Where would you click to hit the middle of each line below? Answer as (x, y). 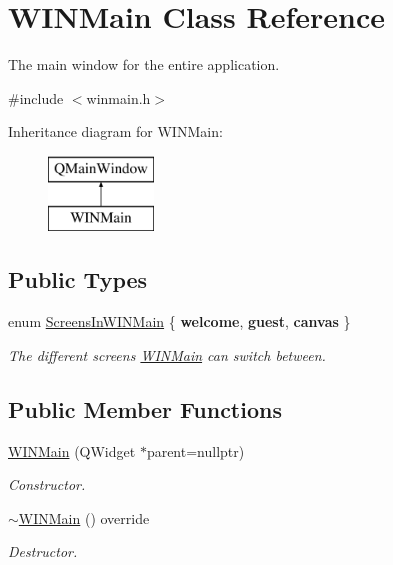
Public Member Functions (145, 408)
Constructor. (47, 484)
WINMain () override (84, 517)
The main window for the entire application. (144, 64)
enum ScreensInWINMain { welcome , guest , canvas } (179, 321)
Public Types (78, 279)
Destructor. (43, 551)
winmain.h (118, 97)
